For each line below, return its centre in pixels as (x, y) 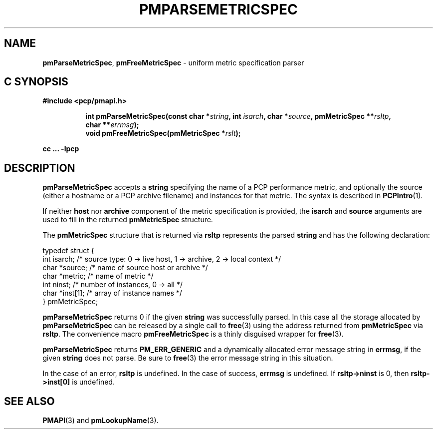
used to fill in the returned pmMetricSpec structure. (128, 220)
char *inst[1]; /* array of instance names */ (112, 293)
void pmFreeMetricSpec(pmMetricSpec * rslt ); (163, 133)
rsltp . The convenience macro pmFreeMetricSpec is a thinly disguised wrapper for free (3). (193, 334)
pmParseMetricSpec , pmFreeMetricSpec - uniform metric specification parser (173, 62)
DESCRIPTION (40, 168)
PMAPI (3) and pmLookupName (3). (101, 421)
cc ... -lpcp (61, 149)
